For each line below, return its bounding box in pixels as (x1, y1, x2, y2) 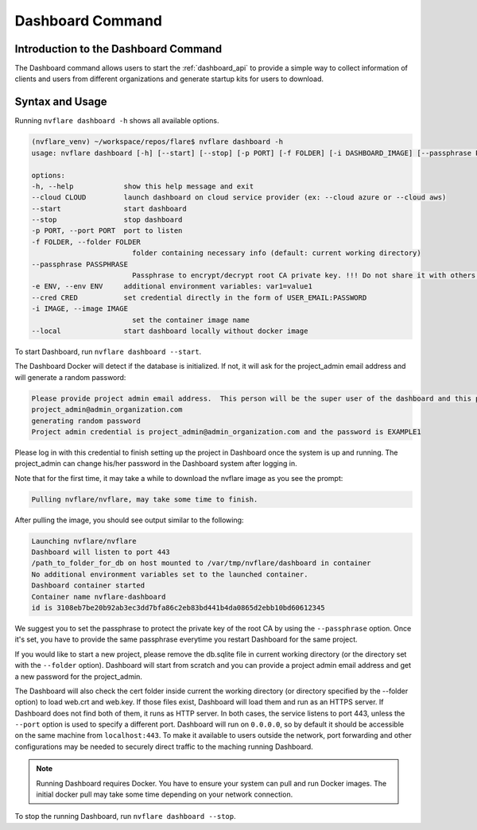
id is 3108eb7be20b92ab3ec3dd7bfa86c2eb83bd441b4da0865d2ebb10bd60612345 (31, 603, 325, 612)
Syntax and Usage (14, 95, 107, 109)
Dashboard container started (31, 581, 145, 590)
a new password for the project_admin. (14, 672, 143, 681)
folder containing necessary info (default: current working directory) (131, 249, 421, 258)
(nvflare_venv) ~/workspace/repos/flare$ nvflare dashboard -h (31, 138, 284, 146)
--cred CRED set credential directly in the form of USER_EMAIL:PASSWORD (31, 293, 367, 302)
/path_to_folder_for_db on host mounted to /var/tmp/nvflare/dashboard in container (31, 559, 371, 568)
